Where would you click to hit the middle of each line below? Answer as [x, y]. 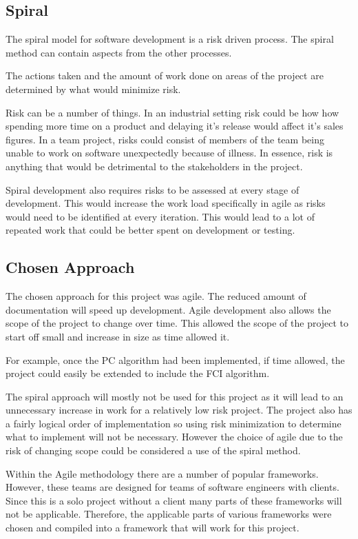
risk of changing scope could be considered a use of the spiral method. [153, 450]
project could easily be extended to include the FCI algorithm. [138, 373]
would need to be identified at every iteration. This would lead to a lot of [160, 216]
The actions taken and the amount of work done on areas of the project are [165, 75]
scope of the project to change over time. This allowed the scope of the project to [177, 323]
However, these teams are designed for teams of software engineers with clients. [172, 487]
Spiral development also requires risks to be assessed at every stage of [152, 189]
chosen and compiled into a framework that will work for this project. [152, 528]
